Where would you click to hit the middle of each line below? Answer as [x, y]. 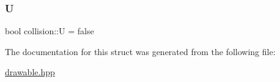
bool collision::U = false [50, 31]
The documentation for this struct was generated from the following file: [140, 51]
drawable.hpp [30, 72]
